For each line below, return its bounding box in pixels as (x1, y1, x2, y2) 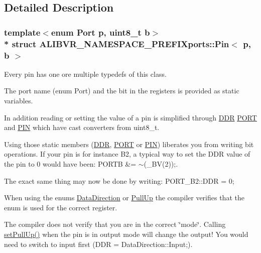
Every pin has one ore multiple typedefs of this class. (4, 68, 167, 79)
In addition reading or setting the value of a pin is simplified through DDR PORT (4, 112, 257, 122)
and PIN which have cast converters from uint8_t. (4, 122, 160, 133)
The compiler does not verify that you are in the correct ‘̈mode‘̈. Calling (4, 219, 226, 229)
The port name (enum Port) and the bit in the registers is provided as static (4, 85, 239, 96)
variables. (4, 95, 33, 106)
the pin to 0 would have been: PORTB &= (4, 159, 137, 169)
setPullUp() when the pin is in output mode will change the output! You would (4, 228, 248, 239)
